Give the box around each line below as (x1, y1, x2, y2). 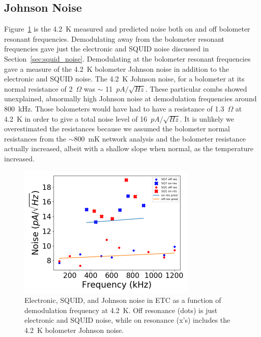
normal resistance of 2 (4, 83, 73, 94)
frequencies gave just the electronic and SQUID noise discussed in (4, 43, 209, 54)
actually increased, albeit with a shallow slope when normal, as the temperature (4, 143, 254, 154)
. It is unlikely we (180, 113, 235, 124)
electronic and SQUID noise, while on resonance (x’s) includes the (24, 315, 230, 325)
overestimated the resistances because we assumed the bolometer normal (4, 123, 230, 134)
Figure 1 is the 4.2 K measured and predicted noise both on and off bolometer (4, 23, 250, 34)
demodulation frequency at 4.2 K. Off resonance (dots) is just (24, 304, 218, 315)
